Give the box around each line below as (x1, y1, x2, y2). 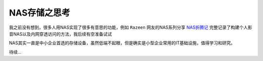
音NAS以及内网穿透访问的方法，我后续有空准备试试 (9, 31, 112, 37)
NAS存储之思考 (9, 7, 71, 18)
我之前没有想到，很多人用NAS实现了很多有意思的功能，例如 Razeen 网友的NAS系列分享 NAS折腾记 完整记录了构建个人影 (9, 24, 252, 30)
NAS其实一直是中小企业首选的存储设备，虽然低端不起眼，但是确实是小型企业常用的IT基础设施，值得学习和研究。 (9, 40, 235, 46)
